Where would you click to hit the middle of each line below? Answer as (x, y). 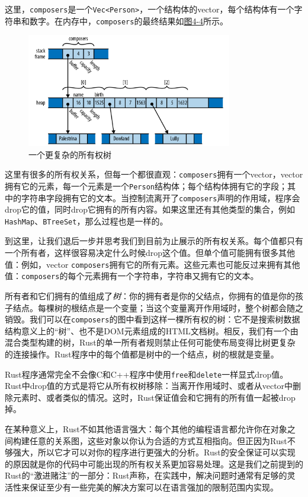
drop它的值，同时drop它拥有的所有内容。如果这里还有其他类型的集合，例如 (150, 209)
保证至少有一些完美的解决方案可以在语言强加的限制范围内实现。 (154, 487)
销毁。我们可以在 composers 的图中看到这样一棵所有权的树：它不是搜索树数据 (153, 319)
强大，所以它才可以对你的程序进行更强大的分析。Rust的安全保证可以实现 (154, 452)
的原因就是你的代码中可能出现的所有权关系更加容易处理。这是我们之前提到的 (154, 463)
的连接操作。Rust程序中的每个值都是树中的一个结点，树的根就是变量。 (142, 354)
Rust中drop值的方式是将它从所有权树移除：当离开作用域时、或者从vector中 (149, 386)
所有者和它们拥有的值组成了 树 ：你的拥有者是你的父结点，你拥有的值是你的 (150, 295)
